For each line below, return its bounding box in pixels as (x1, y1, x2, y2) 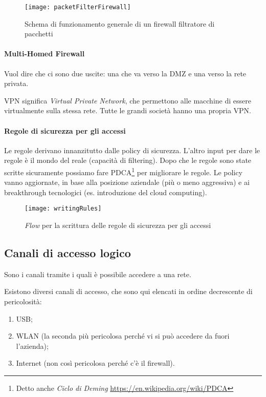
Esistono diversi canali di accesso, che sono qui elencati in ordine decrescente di (4, 286, 253, 297)
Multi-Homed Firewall (4, 48, 85, 59)
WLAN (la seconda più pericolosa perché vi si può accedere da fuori (16, 330, 230, 341)
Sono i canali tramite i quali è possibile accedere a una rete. (4, 268, 191, 279)
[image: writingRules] (25, 205, 102, 213)
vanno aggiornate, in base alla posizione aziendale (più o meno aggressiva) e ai (4, 177, 250, 187)
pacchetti (25, 28, 53, 39)
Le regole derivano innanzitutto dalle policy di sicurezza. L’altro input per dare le (4, 144, 260, 155)
